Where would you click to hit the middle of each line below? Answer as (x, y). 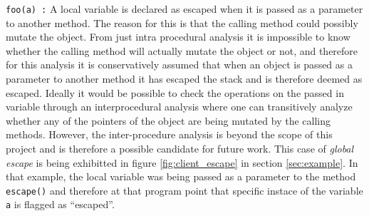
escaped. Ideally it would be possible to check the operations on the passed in (175, 92)
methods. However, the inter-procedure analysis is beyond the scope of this (169, 134)
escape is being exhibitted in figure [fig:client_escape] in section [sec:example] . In (182, 162)
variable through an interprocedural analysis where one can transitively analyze (179, 107)
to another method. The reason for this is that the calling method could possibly (182, 22)
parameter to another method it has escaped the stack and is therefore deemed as (184, 79)
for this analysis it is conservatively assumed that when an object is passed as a (179, 65)
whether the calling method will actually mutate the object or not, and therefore (182, 50)
